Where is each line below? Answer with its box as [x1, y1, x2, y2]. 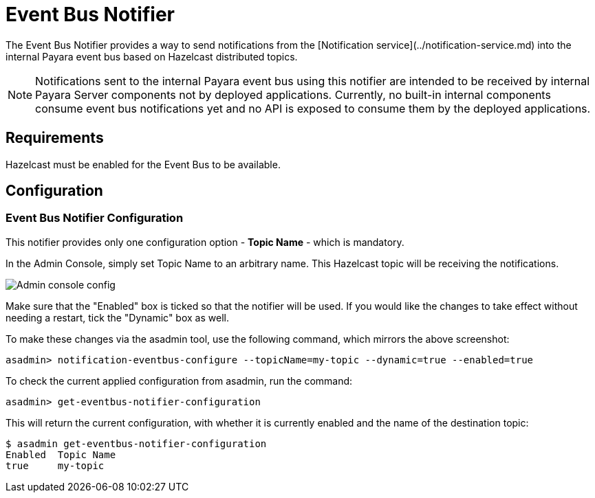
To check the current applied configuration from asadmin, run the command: [6, 374, 353, 387]
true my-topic [6, 460, 105, 471]
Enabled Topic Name [6, 449, 116, 460]
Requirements [6, 129, 104, 147]
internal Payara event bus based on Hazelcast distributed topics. [6, 50, 298, 63]
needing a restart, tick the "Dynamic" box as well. [6, 311, 229, 324]
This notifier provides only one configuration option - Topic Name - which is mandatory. [6, 236, 404, 248]
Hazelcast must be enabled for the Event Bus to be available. [6, 158, 281, 170]
